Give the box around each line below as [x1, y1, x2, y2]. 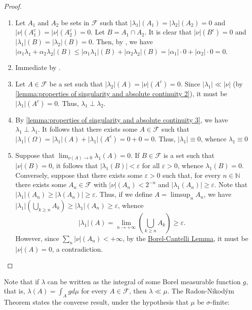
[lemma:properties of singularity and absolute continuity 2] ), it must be [15, 88, 227, 98]
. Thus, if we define [95, 189, 152, 199]
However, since [15, 233, 59, 243]
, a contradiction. [52, 243, 103, 254]
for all [142, 160, 160, 171]
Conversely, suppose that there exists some [15, 170, 143, 180]
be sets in [61, 17, 89, 27]
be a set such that [49, 78, 103, 88]
